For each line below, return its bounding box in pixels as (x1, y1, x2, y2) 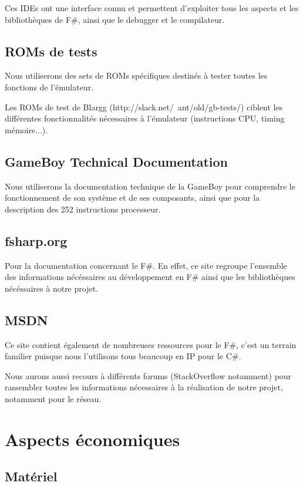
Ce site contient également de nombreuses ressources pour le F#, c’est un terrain (5, 338, 297, 350)
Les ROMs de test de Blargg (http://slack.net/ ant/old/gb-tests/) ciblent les (5, 100, 283, 113)
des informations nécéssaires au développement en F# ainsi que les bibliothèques (5, 271, 295, 283)
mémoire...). (5, 123, 48, 136)
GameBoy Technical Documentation (5, 152, 228, 170)
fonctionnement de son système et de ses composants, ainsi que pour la (5, 191, 260, 204)
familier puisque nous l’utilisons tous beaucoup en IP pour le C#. (5, 350, 241, 362)
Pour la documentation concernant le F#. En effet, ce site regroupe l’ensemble (5, 259, 287, 271)
